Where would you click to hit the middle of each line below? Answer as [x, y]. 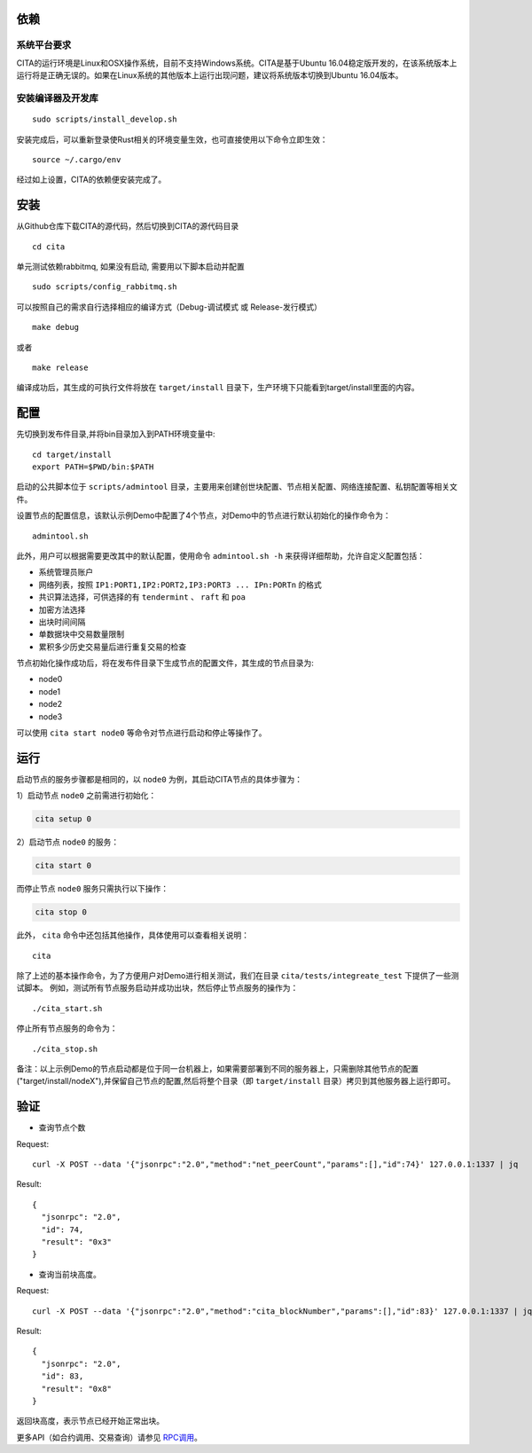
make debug [56, 327]
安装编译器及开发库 [58, 98]
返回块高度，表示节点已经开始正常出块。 [90, 1421]
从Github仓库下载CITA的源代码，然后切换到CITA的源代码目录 [128, 226]
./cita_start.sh [67, 1008]
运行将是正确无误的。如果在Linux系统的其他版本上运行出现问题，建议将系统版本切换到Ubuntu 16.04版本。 [210, 75]
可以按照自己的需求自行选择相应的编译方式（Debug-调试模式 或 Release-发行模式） [169, 307]
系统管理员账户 [66, 572]
